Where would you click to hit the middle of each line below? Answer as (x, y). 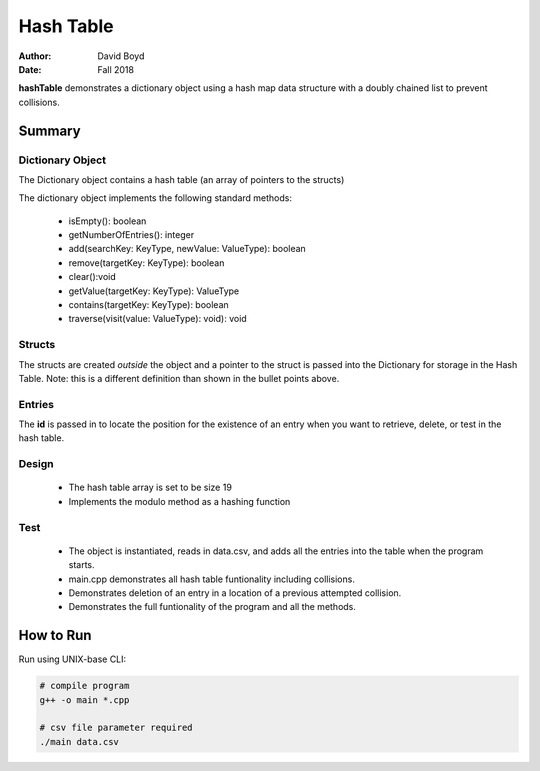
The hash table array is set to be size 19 (150, 487)
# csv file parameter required (116, 728)
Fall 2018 (116, 69)
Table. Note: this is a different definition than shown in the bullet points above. (179, 378)
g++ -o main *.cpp (84, 699)
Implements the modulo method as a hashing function (179, 501)
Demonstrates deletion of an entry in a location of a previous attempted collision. (235, 592)
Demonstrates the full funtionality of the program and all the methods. (212, 607)
